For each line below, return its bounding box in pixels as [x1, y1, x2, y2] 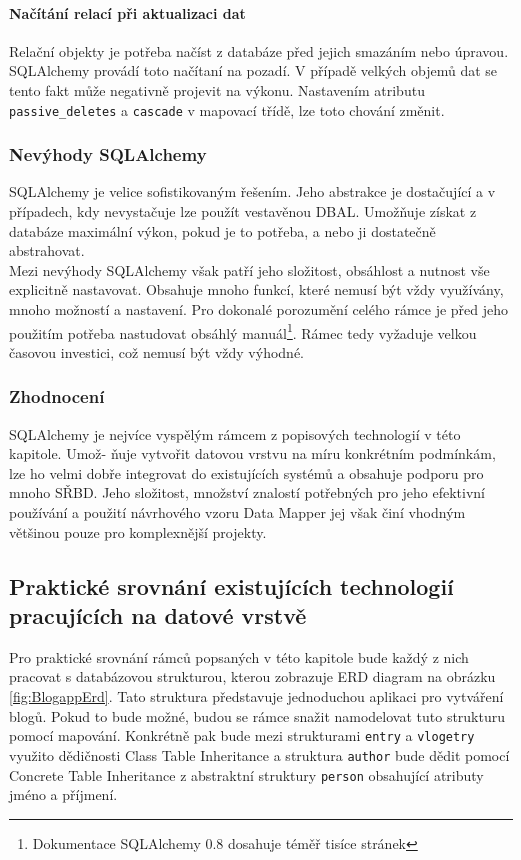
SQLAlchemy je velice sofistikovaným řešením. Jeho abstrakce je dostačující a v [9, 181, 496, 202]
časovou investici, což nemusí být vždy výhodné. [9, 341, 304, 362]
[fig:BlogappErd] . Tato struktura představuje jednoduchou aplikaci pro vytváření [9, 686, 504, 707]
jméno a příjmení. [9, 784, 118, 805]
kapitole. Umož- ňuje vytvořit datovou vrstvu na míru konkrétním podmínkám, [9, 443, 496, 464]
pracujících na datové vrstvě [9, 600, 307, 631]
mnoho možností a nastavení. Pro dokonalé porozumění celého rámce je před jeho [9, 299, 509, 320]
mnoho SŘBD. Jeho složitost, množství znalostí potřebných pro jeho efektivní [9, 482, 486, 503]
